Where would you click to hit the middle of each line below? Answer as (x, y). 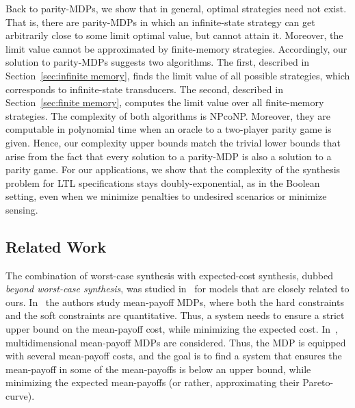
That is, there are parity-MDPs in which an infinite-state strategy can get (160, 22)
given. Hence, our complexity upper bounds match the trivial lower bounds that (173, 142)
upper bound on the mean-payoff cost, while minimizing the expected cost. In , (172, 329)
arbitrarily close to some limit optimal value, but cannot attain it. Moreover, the (174, 35)
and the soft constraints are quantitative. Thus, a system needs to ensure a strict (175, 315)
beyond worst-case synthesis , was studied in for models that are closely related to (177, 289)
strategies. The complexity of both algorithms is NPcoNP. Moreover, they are (168, 115)
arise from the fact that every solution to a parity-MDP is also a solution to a (169, 156)
